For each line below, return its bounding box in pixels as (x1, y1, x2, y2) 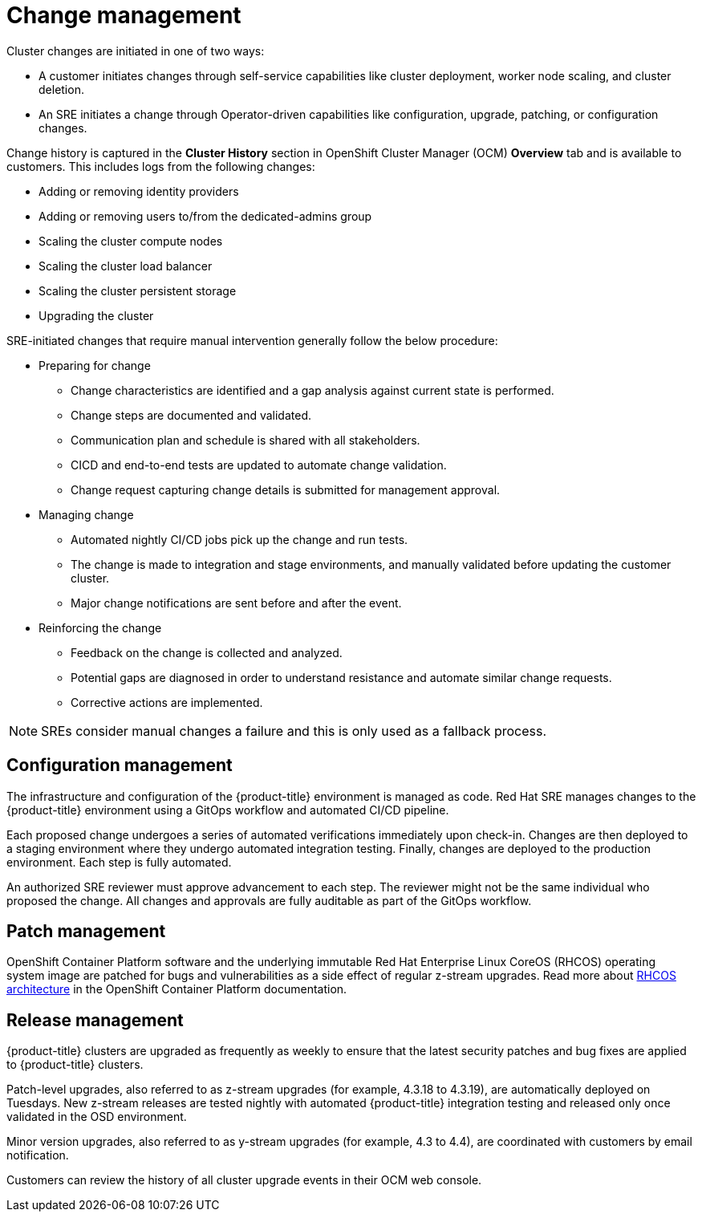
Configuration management (6, 755, 233, 776)
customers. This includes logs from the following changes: (6, 159, 315, 173)
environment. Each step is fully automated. (6, 855, 232, 869)
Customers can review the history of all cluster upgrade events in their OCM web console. (6, 1173, 482, 1188)
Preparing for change (39, 358, 151, 372)
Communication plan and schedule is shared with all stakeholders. (71, 432, 420, 447)
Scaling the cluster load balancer (39, 258, 213, 273)
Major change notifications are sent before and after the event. (71, 595, 402, 610)
